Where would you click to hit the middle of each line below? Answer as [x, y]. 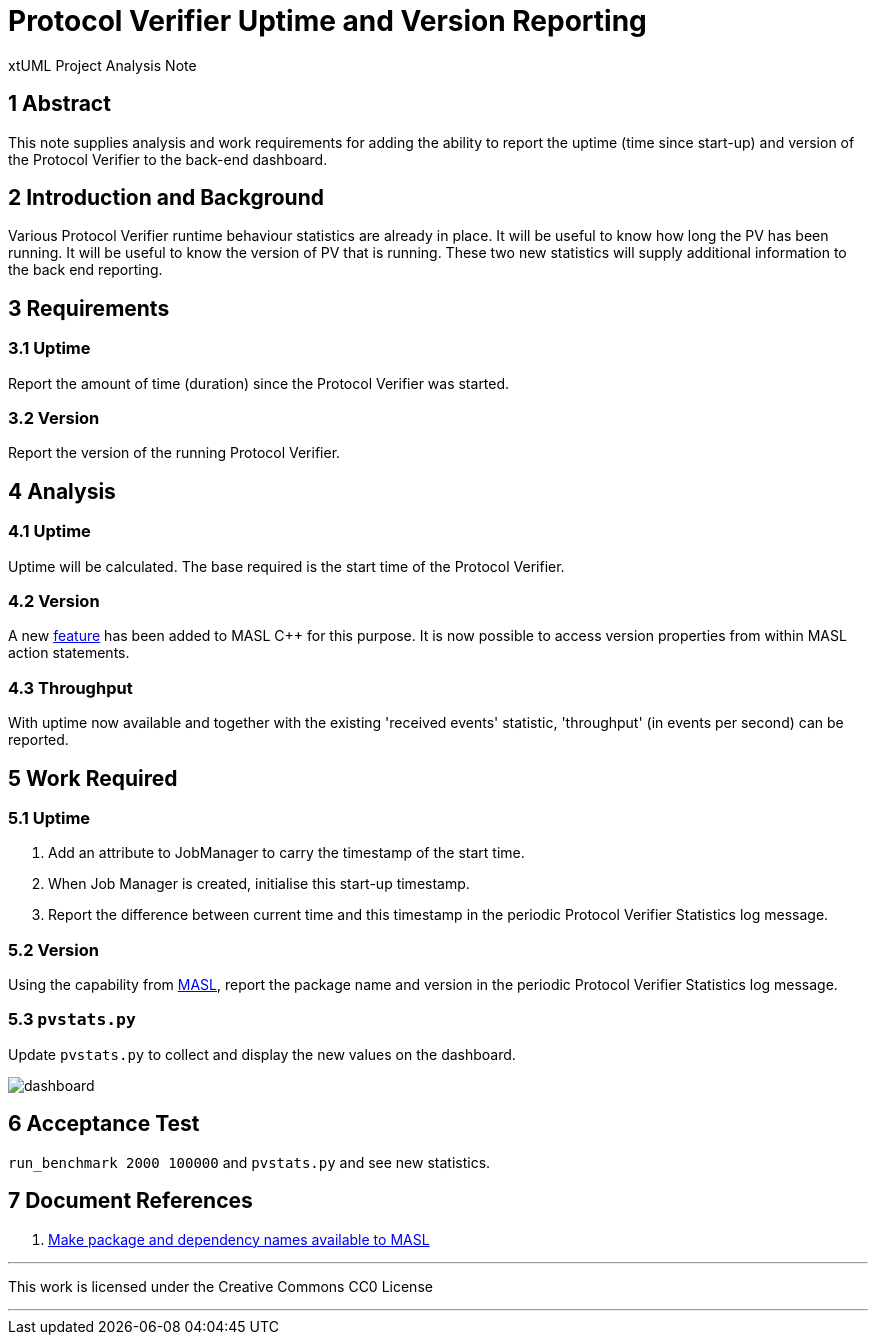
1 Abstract [59, 104]
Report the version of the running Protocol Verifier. [174, 453]
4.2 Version [54, 601]
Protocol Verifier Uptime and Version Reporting [327, 21]
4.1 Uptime [49, 531]
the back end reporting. [85, 270]
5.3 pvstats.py [72, 1019]
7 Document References [130, 1201]
